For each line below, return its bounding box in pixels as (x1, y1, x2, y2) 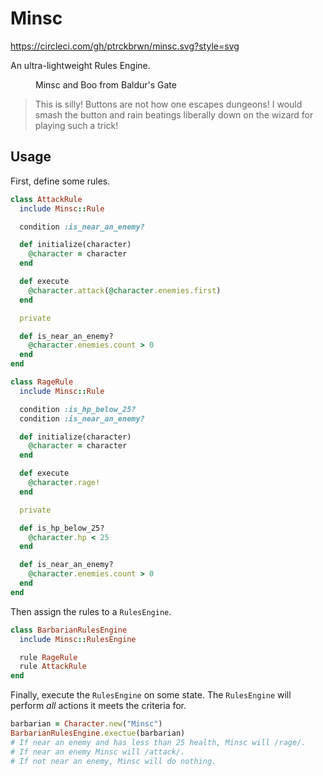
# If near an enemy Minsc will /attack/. (10, 747, 186, 757)
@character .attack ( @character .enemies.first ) (28, 285, 222, 296)
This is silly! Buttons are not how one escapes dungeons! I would (34, 98, 303, 110)
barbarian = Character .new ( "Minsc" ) (10, 719, 163, 729)
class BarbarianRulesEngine (10, 625, 128, 635)
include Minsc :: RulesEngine (19, 634, 137, 644)
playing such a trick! (34, 119, 119, 131)
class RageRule (10, 377, 74, 387)
